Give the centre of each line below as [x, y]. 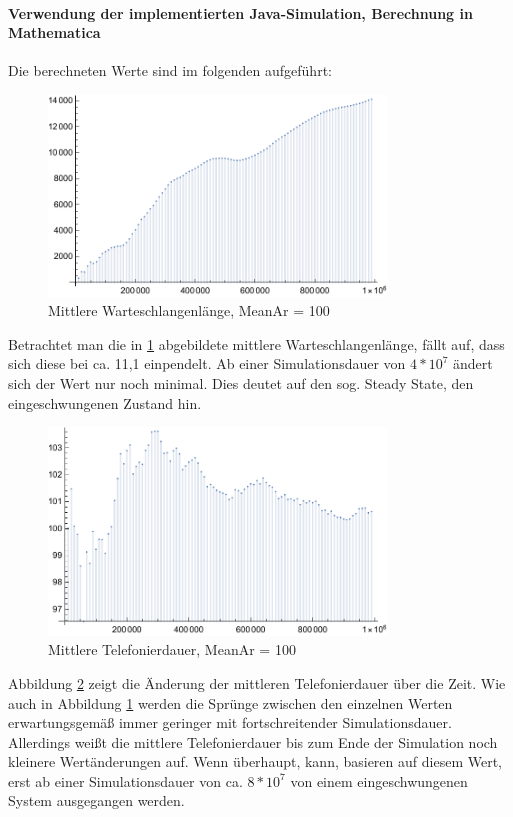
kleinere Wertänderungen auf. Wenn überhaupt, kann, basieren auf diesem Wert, [255, 761]
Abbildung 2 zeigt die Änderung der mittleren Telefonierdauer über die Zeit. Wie [257, 682]
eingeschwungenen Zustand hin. [105, 402]
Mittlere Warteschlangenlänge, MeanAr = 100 [189, 310]
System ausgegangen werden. [96, 800]
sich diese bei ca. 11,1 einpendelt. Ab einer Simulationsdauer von [207, 363]
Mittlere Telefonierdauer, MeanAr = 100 [172, 649]
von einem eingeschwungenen [379, 780]
